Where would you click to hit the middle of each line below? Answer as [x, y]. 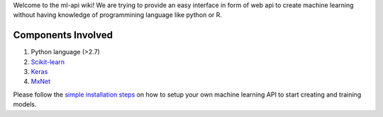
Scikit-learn [48, 62]
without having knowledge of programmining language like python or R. [118, 15]
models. [25, 104]
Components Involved [63, 35]
